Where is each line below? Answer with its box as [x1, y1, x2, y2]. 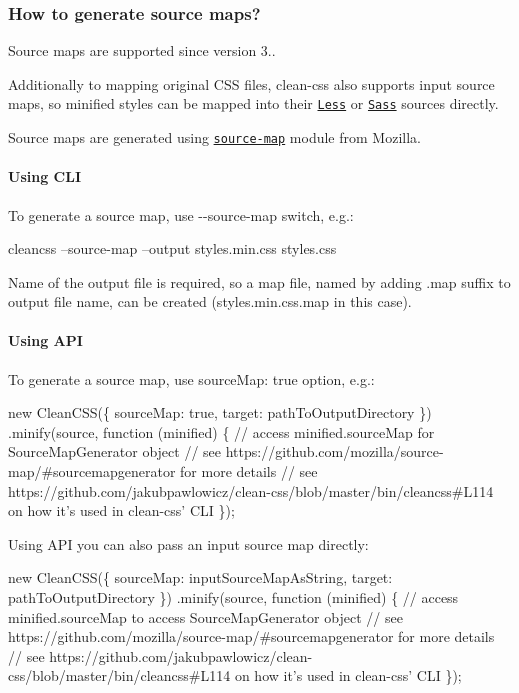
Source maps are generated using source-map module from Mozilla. [8, 127, 421, 148]
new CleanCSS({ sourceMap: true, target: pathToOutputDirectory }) [8, 402, 432, 423]
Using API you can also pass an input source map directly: [8, 533, 369, 554]
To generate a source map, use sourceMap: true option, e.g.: [8, 368, 375, 389]
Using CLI [8, 166, 81, 187]
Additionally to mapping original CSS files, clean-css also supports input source [8, 73, 495, 94]
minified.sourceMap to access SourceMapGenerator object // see [8, 606, 403, 627]
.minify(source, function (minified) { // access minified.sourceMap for [8, 421, 435, 442]
